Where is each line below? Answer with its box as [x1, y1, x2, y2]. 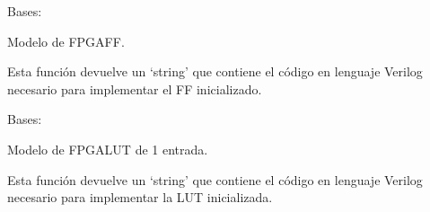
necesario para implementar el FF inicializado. [7, 79, 262, 98]
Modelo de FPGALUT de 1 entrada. [7, 139, 208, 158]
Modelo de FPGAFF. [7, 31, 125, 50]
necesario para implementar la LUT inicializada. [7, 188, 273, 207]
